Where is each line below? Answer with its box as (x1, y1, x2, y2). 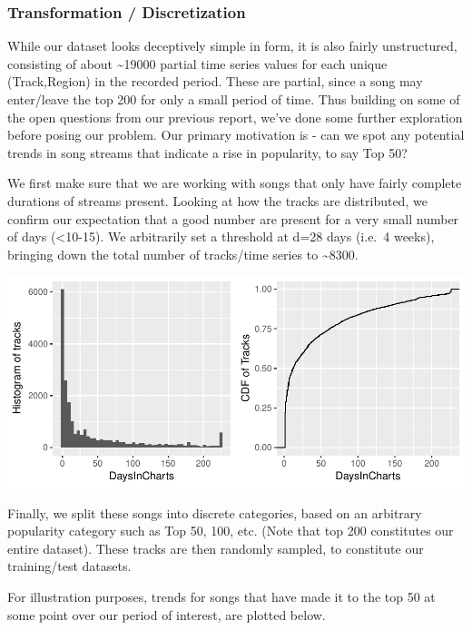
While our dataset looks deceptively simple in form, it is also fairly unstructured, (7, 36, 457, 55)
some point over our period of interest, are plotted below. (7, 605, 326, 624)
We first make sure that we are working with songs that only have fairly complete (7, 173, 462, 192)
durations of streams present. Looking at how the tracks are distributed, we (7, 191, 428, 210)
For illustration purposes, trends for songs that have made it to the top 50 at (7, 586, 436, 605)
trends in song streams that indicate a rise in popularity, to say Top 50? (7, 143, 408, 162)
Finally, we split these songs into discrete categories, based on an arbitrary (7, 503, 422, 522)
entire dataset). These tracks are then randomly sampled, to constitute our (7, 538, 424, 557)
